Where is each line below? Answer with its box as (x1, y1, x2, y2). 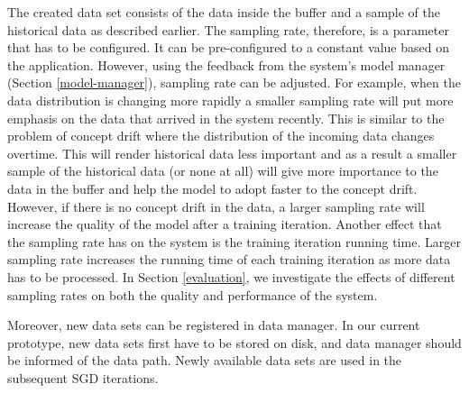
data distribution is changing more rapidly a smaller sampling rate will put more (7, 90, 454, 109)
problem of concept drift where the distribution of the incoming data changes (7, 126, 435, 145)
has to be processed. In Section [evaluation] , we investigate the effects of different (7, 267, 455, 286)
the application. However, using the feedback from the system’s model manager (7, 55, 446, 74)
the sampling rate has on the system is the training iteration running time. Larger (7, 232, 461, 251)
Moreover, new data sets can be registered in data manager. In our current (7, 315, 420, 334)
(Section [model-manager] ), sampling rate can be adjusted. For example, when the (7, 73, 461, 92)
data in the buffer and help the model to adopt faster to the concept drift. (7, 178, 418, 197)
